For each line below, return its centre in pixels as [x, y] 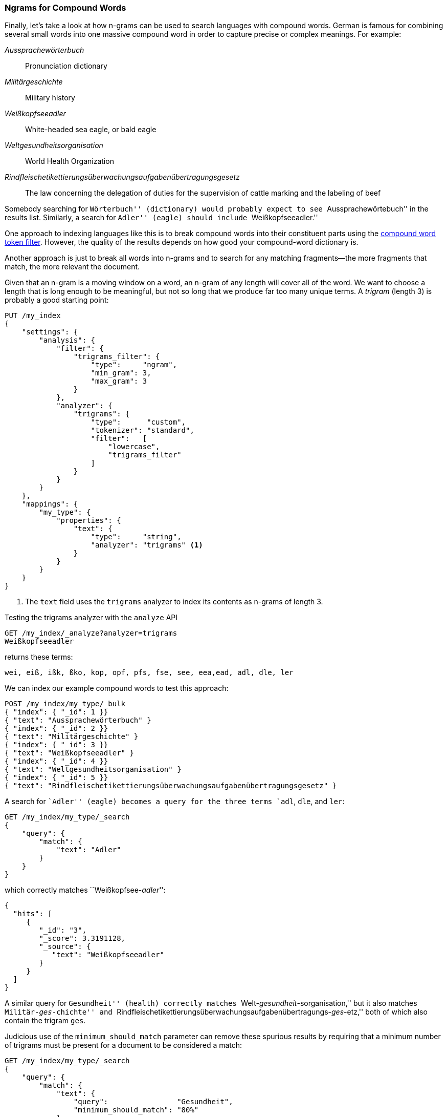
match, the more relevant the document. [72, 267]
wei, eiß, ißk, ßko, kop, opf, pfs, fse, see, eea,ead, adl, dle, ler [149, 673]
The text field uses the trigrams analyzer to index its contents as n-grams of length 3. [174, 602]
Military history [50, 98]
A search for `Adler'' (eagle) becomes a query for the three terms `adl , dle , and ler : [175, 802]
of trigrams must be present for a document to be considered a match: [124, 1045]
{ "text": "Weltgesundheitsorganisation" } [93, 770]
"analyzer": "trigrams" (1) [147, 545]
